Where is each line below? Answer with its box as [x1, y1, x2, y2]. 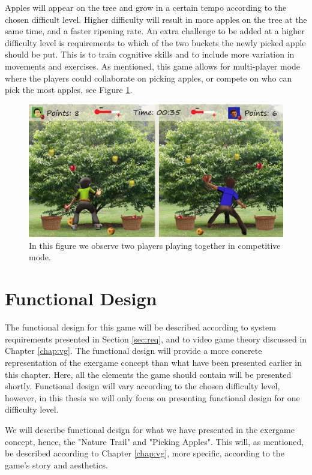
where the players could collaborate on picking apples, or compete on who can [5, 71, 292, 84]
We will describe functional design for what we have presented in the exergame [5, 423, 295, 435]
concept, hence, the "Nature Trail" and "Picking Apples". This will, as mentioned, [5, 435, 304, 447]
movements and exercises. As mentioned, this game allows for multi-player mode [5, 59, 301, 72]
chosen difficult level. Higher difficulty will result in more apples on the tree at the [5, 13, 307, 25]
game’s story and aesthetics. [5, 458, 108, 471]
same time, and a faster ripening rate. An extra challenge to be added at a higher [5, 25, 305, 37]
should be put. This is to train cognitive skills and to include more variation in [5, 48, 295, 61]
